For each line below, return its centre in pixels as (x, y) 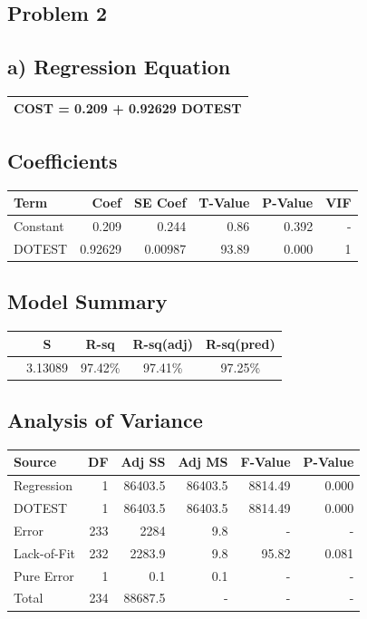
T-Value (224, 203)
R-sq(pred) (240, 343)
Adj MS (203, 462)
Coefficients (63, 160)
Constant (39, 226)
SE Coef (160, 203)
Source (35, 462)
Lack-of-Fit (45, 552)
